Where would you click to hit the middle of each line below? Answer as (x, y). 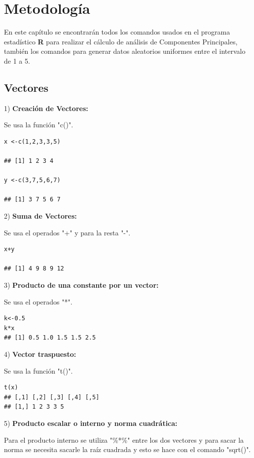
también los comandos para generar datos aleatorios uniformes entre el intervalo (125, 51)
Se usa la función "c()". (39, 125)
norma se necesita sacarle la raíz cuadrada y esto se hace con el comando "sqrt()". (127, 449)
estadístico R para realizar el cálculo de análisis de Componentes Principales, (121, 41)
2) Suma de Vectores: (40, 216)
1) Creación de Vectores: (46, 108)
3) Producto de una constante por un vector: (81, 285)
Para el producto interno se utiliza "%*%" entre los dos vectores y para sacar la (124, 439)
